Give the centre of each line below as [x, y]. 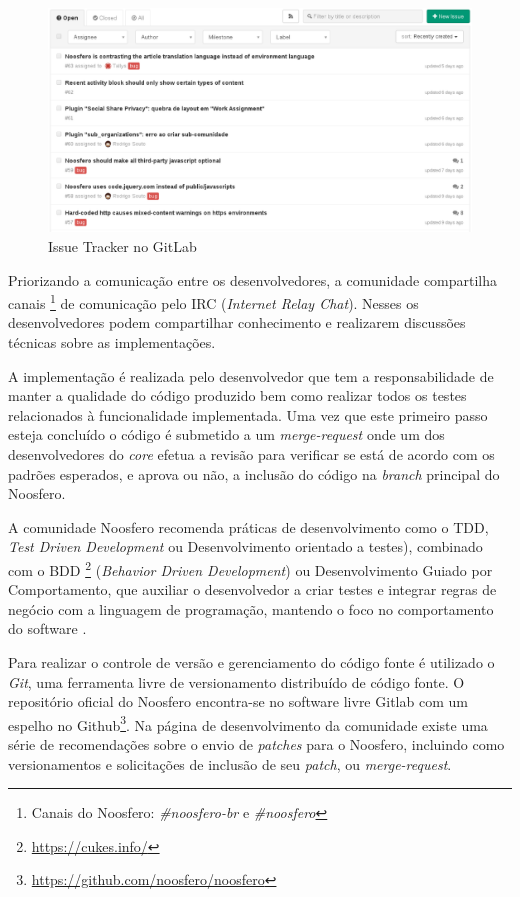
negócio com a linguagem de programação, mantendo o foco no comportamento [251, 608]
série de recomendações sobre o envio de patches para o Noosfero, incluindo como [256, 744]
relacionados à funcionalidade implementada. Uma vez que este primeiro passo [248, 414]
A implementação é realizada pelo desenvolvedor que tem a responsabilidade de [251, 375]
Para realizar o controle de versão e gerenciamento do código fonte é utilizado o [251, 662]
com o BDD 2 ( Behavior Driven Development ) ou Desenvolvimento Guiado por [250, 568]
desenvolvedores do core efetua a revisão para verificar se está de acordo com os [251, 454]
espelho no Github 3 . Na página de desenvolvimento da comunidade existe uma [248, 723]
